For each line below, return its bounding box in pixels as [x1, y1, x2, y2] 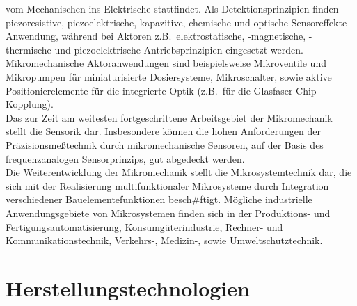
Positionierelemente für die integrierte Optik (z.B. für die [6, 83, 251, 97]
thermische [6, 42, 51, 56]
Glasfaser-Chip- [253, 83, 320, 97]
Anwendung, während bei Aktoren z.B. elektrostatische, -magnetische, [6, 29, 306, 43]
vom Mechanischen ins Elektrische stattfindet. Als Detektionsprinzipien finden [6, 1, 339, 15]
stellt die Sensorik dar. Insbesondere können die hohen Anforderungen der [6, 124, 321, 138]
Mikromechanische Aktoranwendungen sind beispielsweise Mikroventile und [6, 56, 326, 70]
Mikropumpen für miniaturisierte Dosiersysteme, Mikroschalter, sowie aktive [6, 69, 332, 83]
